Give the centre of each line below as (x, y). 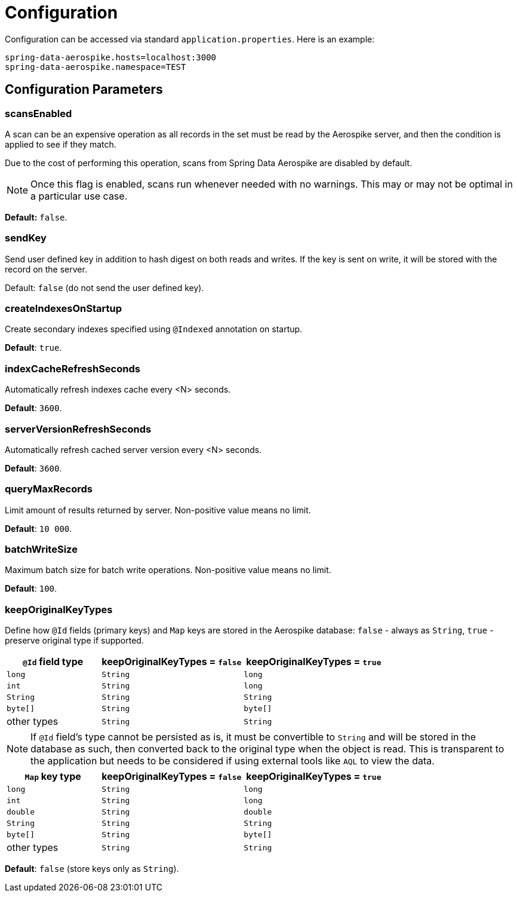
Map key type (53, 777)
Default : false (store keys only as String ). (92, 869)
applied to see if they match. (61, 144)
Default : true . (33, 348)
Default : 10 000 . (39, 528)
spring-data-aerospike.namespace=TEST (96, 67)
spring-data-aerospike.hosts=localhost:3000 (111, 57)
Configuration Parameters (84, 90)
